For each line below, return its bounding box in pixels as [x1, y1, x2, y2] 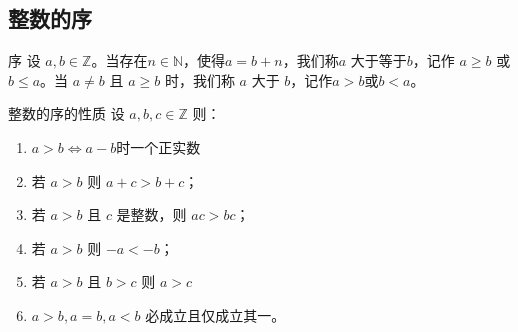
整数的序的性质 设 [8, 103, 125, 124]
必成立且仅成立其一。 [145, 304, 286, 325]
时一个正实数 [116, 136, 201, 157]
